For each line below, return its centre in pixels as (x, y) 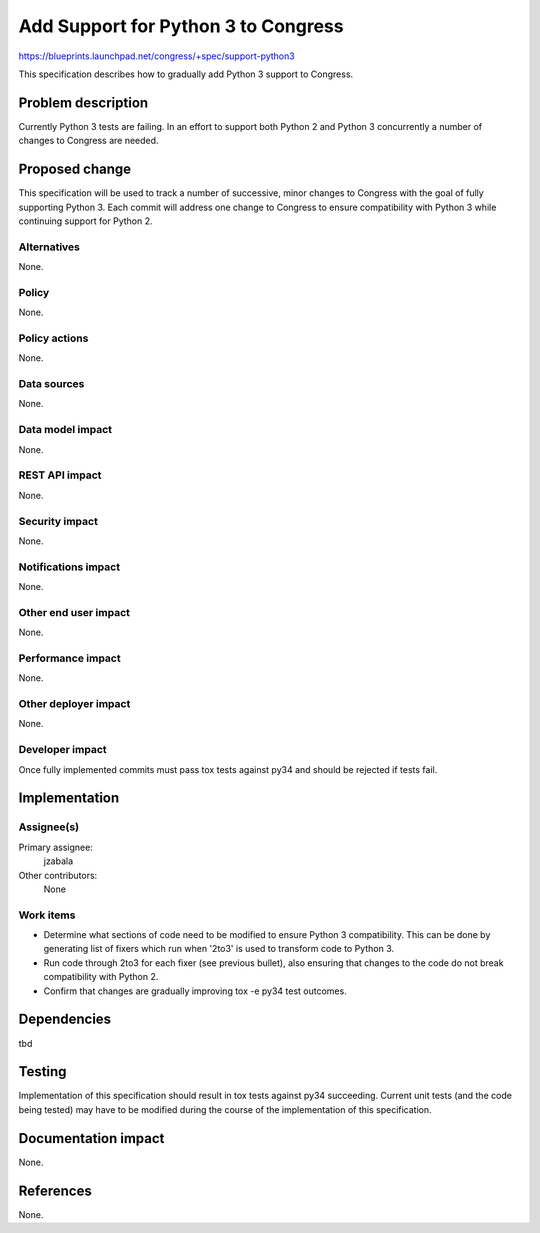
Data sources (51, 384)
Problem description (83, 102)
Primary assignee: (56, 847)
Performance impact (69, 658)
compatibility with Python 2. (101, 977)
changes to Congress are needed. (88, 141)
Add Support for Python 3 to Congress (181, 26)
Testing (42, 1071)
